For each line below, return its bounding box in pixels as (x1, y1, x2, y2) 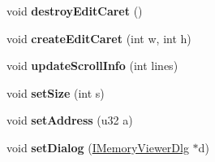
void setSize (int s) (6, 84, 105, 101)
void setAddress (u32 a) (6, 112, 133, 129)
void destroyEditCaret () (6, 2, 143, 19)
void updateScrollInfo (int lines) (6, 57, 178, 74)
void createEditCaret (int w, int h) (6, 29, 191, 46)
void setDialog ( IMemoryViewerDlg (6, 138, 189, 155)
